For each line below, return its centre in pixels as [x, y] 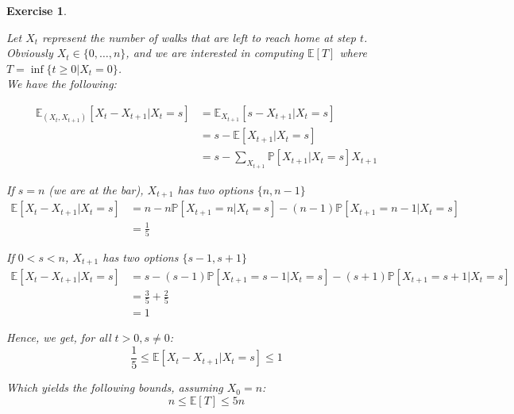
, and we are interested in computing [214, 53]
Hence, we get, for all [59, 337]
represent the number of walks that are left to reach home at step [199, 37]
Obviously [30, 53]
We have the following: [62, 84]
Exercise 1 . [37, 10]
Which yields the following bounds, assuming [115, 387]
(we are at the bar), [96, 189]
